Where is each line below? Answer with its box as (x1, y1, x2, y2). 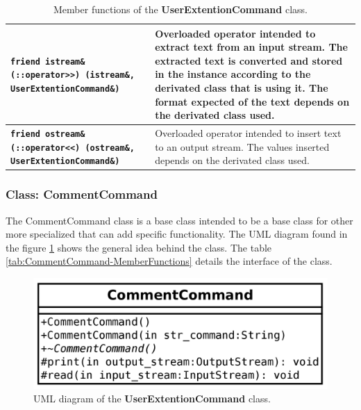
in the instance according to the (155, 67, 311, 81)
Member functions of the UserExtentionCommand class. (53, 2, 308, 16)
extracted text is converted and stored (155, 53, 343, 67)
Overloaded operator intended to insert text (155, 126, 342, 140)
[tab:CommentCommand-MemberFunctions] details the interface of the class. (6, 254, 333, 268)
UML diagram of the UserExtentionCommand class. (33, 391, 271, 406)
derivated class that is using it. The (155, 80, 328, 95)
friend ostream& (10, 129, 85, 139)
